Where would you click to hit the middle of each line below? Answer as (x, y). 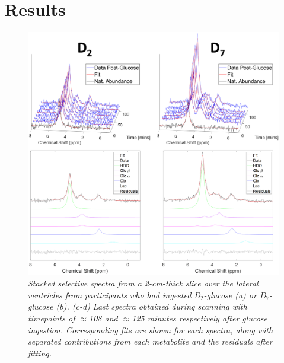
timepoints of (52, 318)
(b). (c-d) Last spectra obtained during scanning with (151, 306)
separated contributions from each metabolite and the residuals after (150, 341)
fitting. (40, 353)
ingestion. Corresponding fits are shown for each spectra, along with (151, 329)
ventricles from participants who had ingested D (114, 294)
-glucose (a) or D (235, 294)
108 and (103, 318)
